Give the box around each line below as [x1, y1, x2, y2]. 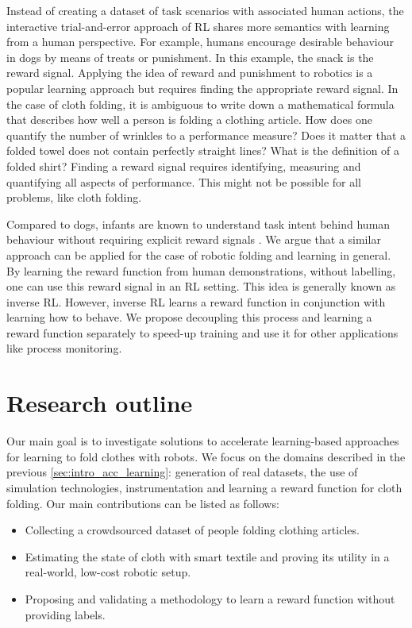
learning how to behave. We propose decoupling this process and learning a [6, 309, 372, 326]
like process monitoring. [6, 340, 122, 356]
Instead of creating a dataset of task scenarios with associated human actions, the [6, 2, 404, 18]
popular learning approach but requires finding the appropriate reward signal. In [6, 79, 399, 96]
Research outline [6, 387, 193, 419]
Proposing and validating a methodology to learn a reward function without [25, 590, 395, 607]
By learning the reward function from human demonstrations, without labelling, [6, 262, 396, 279]
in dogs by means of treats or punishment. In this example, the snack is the [6, 48, 374, 65]
